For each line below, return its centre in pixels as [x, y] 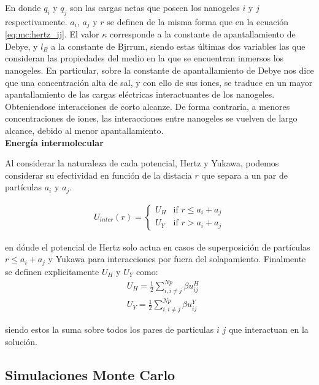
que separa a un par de [245, 175]
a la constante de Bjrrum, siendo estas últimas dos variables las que [178, 46]
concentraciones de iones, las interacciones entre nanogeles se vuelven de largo [151, 118]
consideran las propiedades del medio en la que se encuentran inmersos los [144, 58]
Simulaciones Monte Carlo [90, 374]
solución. [21, 341]
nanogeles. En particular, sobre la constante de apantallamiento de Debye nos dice [159, 70]
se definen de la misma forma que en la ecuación [198, 21]
